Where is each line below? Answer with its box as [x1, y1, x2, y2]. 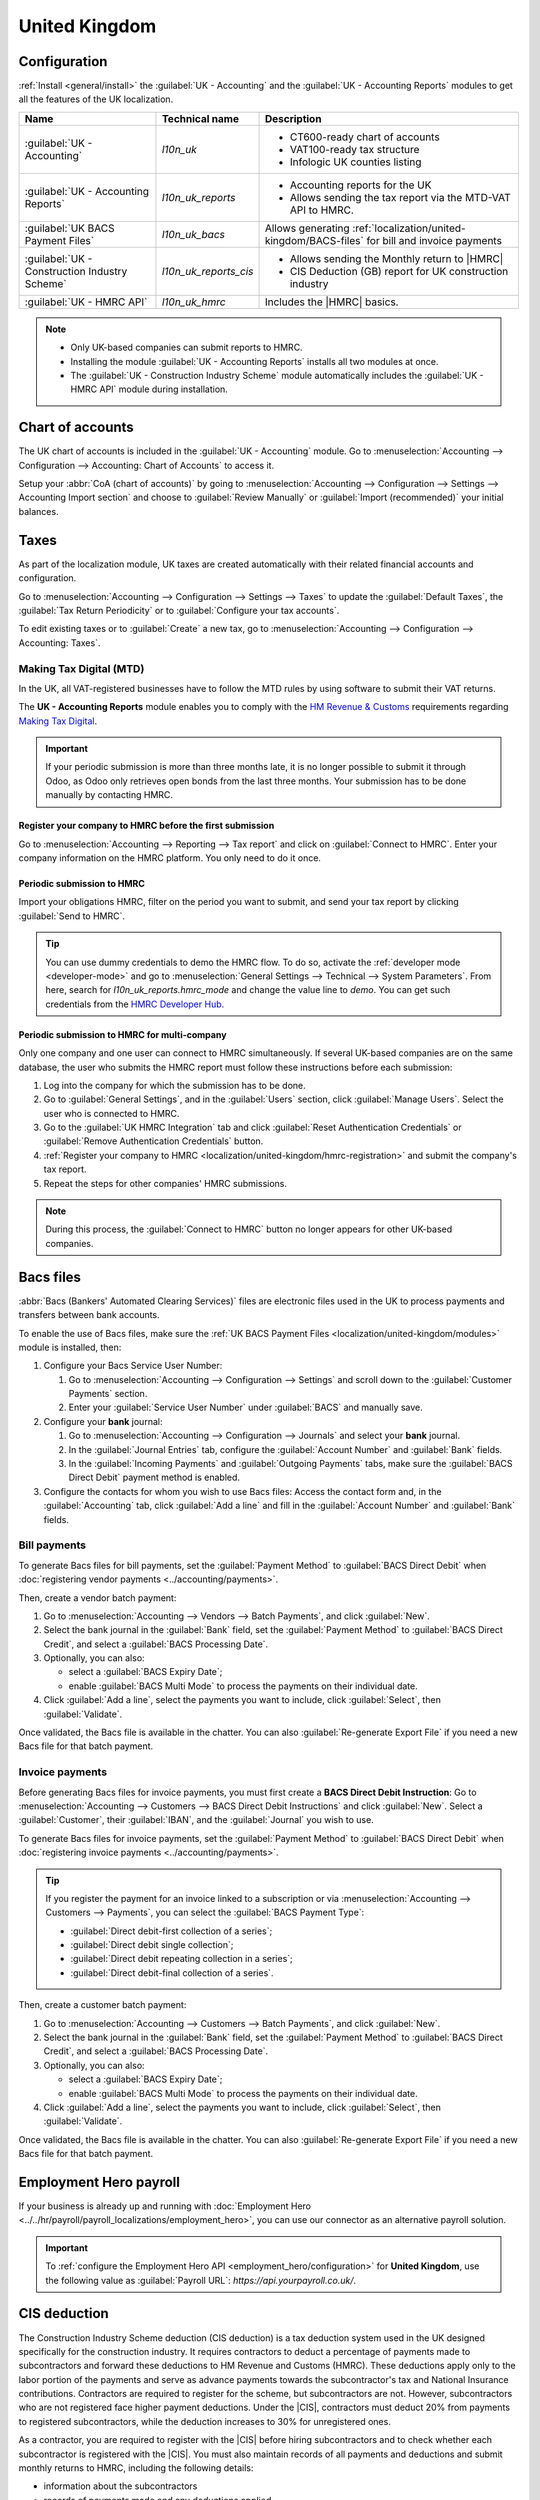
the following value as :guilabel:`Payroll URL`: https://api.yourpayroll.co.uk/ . [45, 2274, 357, 2286]
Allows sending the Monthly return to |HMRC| [289, 251, 504, 265]
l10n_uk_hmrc [161, 295, 226, 309]
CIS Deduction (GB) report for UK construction [289, 264, 509, 278]
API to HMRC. [289, 203, 355, 217]
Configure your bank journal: [43, 1415, 163, 1427]
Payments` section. [68, 1388, 148, 1400]
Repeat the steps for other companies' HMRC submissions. [43, 1177, 288, 1189]
